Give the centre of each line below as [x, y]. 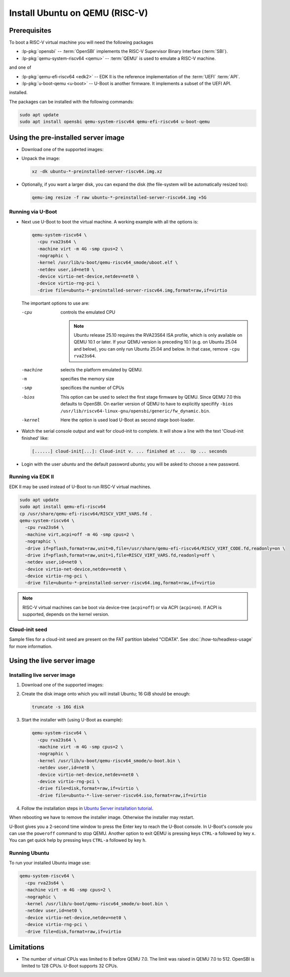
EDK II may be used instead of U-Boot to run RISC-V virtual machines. [80, 487]
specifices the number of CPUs [92, 388]
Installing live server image [42, 675]
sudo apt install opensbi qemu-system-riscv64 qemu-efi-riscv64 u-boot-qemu [115, 122]
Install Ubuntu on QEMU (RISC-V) [79, 13]
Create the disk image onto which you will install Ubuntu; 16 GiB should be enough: [106, 694]
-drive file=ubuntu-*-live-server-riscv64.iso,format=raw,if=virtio [122, 795]
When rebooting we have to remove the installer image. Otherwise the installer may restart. [102, 818]
